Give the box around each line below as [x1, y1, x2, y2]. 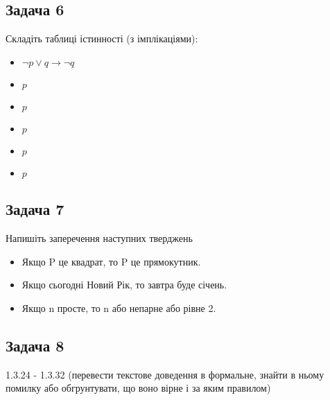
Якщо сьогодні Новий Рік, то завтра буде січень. [21, 277, 227, 292]
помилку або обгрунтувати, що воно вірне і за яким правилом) [6, 381, 271, 395]
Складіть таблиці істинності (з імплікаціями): [6, 31, 198, 46]
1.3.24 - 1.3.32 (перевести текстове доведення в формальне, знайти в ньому [6, 367, 324, 381]
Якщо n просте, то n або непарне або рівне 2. [21, 300, 216, 315]
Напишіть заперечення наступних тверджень [6, 231, 193, 245]
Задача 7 [6, 198, 64, 220]
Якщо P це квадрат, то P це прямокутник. [21, 254, 201, 268]
